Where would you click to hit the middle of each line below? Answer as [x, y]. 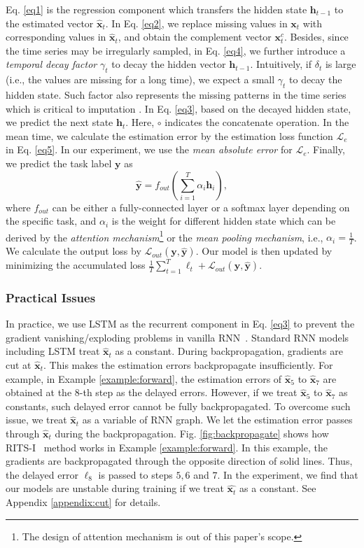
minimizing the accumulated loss [76, 265]
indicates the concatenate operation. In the [257, 122]
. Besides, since [316, 37]
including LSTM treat [53, 351]
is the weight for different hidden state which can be [224, 221]
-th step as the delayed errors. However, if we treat [188, 392]
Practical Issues [51, 297]
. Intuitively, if [281, 64]
